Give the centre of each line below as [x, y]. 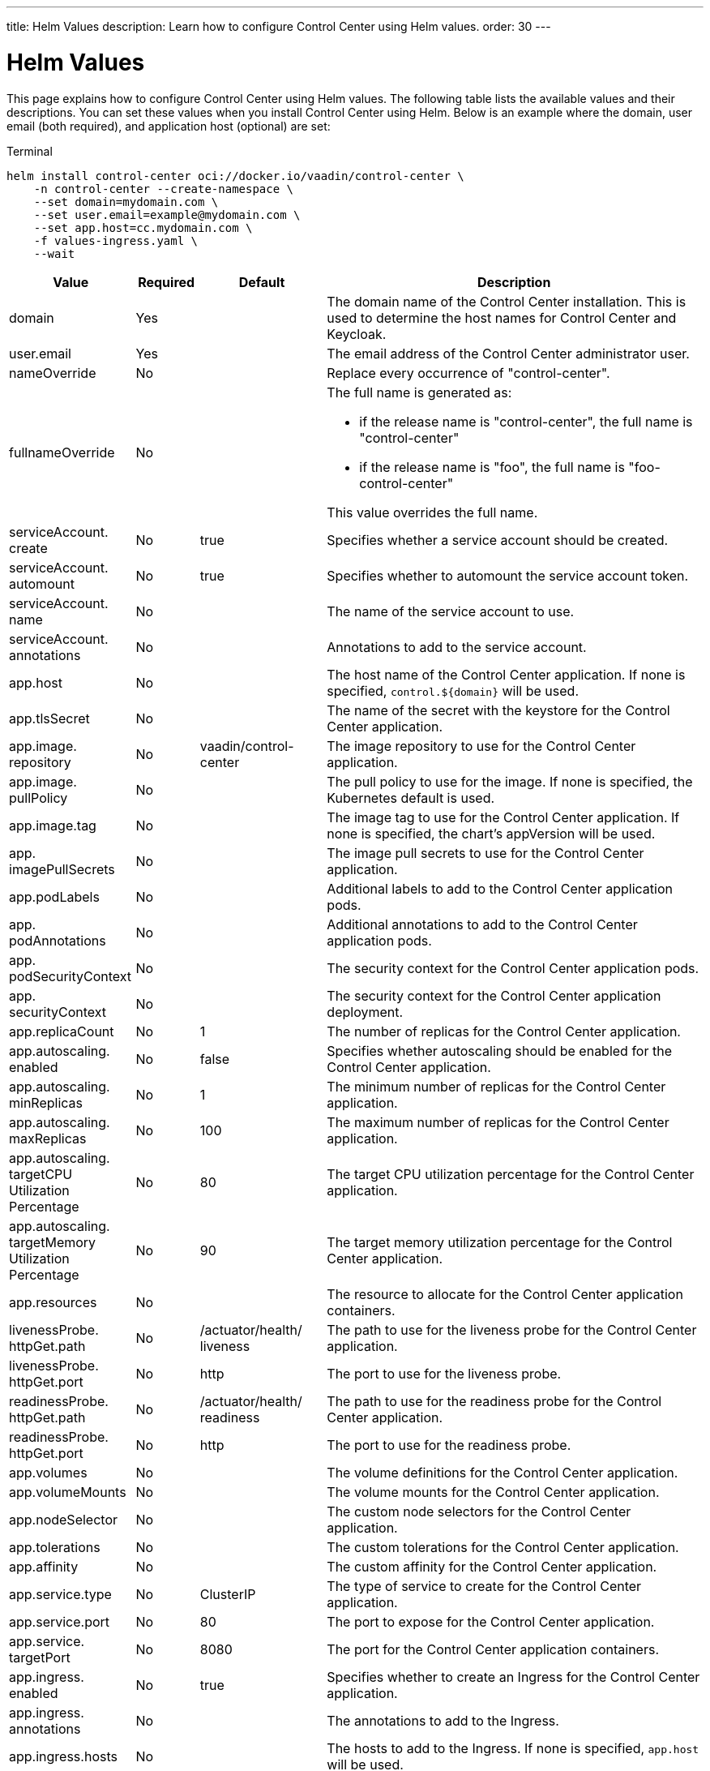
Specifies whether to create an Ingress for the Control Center [513, 1677]
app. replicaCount [62, 1031]
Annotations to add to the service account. [457, 647]
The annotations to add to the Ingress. [443, 1720]
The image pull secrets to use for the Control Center [485, 853]
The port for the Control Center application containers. [493, 1649]
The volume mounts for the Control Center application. [493, 1492]
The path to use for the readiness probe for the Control [494, 1401]
